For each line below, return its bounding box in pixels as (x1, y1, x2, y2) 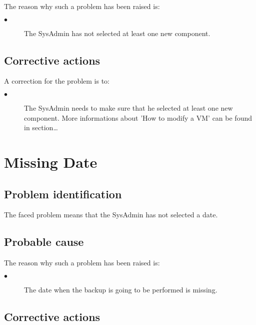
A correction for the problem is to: (4, 76, 110, 86)
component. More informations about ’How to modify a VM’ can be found (24, 112, 252, 123)
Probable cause (4, 234, 84, 249)
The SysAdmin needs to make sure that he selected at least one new (24, 102, 233, 113)
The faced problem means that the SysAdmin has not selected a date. (4, 209, 218, 220)
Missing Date (4, 151, 97, 172)
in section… (24, 122, 58, 133)
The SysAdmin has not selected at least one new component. (24, 28, 210, 38)
